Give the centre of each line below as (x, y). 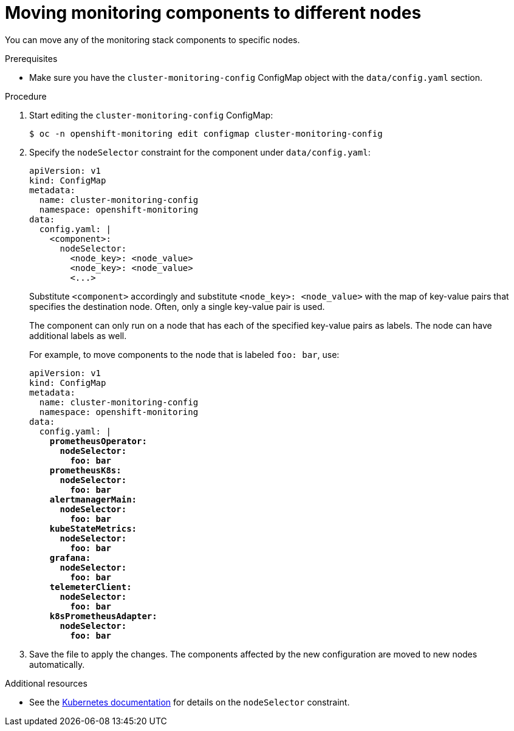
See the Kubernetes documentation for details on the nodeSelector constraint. (190, 702)
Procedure (26, 96)
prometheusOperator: (98, 441)
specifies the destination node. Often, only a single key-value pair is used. (177, 306)
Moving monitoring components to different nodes (213, 13)
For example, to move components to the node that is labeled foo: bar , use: (184, 354)
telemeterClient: (91, 587)
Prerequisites (31, 58)
